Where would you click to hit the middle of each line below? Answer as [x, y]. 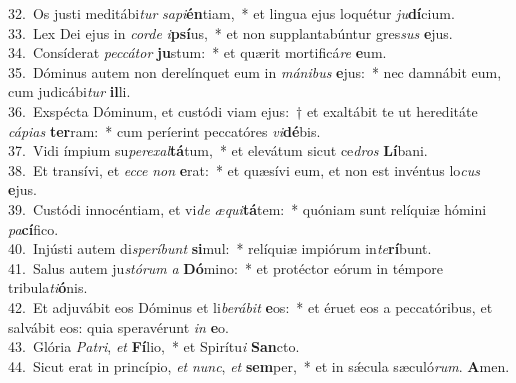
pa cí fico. [33, 228]
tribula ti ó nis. [48, 287]
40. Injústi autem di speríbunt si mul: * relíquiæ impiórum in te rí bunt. [220, 248]
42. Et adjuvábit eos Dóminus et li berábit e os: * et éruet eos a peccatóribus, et [250, 306]
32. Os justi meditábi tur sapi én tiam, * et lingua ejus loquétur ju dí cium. [231, 13]
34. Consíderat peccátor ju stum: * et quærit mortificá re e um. [197, 52]
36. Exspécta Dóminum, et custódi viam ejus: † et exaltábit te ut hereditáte [243, 110]
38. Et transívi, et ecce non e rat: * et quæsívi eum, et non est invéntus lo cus [244, 169]
